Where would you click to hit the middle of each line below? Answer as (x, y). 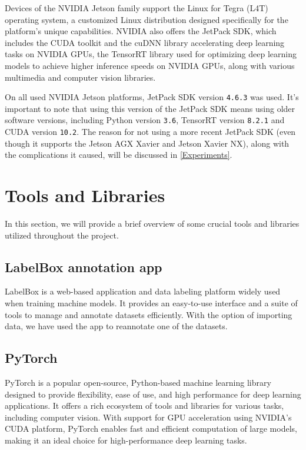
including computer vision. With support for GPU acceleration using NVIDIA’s (148, 417)
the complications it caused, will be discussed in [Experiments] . (119, 155)
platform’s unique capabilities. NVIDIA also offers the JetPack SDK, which (141, 31)
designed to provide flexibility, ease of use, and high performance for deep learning (153, 394)
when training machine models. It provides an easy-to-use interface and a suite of (151, 303)
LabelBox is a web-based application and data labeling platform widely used (143, 291)
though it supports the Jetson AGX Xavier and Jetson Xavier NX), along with (147, 143)
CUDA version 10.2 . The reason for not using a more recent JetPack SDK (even (150, 132)
